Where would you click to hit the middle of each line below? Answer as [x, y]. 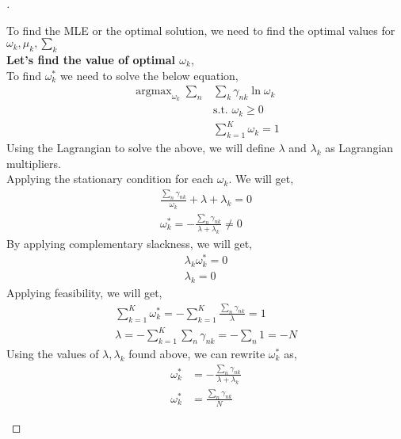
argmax [154, 92]
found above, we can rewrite [197, 353]
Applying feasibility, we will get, [84, 292]
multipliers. [34, 163]
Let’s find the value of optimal [91, 59]
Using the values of [53, 353]
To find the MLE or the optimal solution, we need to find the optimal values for [201, 30]
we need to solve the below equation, [149, 75]
